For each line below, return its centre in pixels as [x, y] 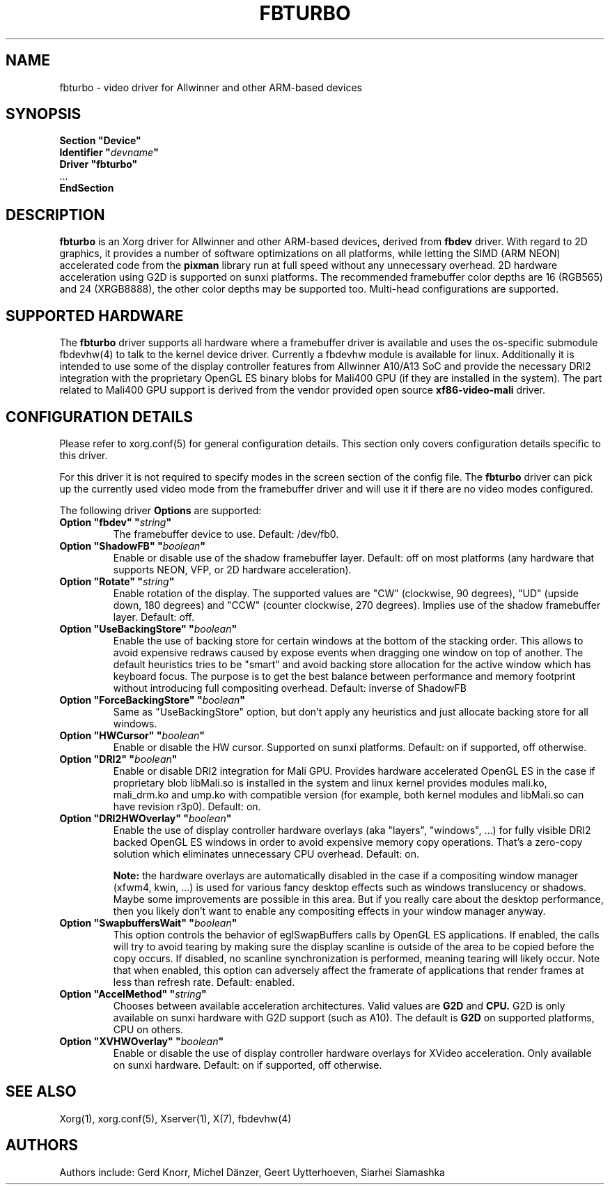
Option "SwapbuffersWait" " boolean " [148, 922]
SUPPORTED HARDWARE [95, 316]
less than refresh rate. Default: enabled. [204, 982]
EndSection [87, 188]
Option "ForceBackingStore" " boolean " [152, 700]
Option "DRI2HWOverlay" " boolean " [146, 818]
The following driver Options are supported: [161, 510]
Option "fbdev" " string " [116, 522]
